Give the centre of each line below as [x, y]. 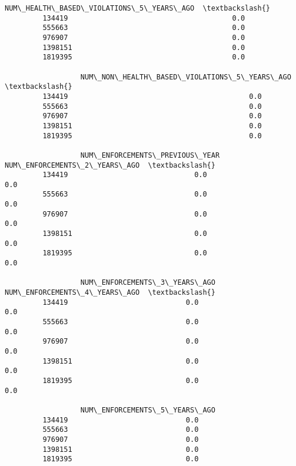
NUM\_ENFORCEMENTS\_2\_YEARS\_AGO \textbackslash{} [110, 165]
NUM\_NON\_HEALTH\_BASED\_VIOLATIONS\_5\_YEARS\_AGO [186, 77]
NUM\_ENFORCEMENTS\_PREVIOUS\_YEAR [150, 155]
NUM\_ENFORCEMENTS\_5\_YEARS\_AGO [148, 410]
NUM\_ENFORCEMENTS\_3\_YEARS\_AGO [148, 283]
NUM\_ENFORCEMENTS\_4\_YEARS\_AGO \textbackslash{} [110, 293]
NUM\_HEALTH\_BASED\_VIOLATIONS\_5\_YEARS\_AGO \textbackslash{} [138, 8]
